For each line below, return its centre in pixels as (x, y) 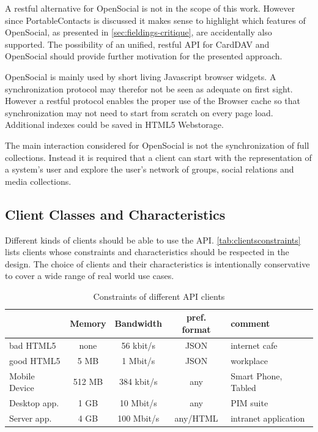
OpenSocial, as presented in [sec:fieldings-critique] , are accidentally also (139, 32)
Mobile (22, 375)
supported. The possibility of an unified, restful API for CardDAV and (137, 44)
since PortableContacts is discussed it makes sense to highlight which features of (155, 20)
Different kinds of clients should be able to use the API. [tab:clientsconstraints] (153, 240)
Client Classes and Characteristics (115, 214)
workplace (249, 360)
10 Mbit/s (138, 403)
